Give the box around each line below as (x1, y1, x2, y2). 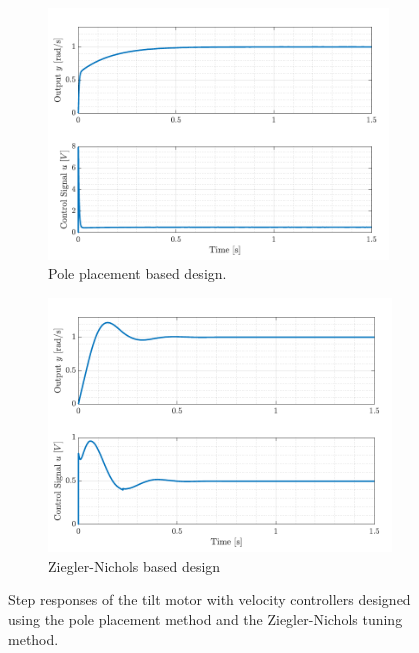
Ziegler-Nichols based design (48, 555, 221, 576)
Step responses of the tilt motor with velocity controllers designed (8, 589, 411, 610)
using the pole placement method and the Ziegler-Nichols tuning (8, 609, 403, 630)
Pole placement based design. (48, 263, 227, 284)
